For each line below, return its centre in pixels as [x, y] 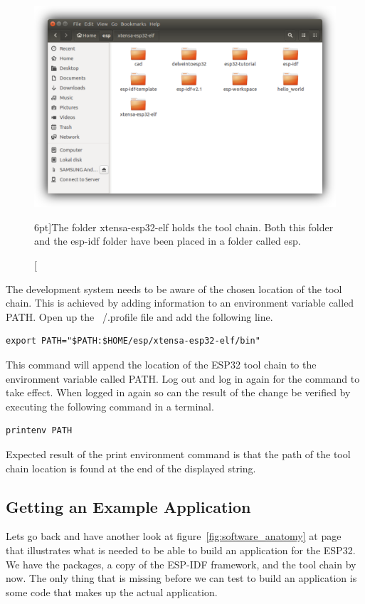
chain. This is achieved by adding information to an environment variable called [180, 303]
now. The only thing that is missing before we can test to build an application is [181, 578]
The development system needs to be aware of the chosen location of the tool [174, 288]
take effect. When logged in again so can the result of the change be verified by [178, 392]
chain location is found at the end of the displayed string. [131, 468]
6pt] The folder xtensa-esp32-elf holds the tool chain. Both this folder [184, 227]
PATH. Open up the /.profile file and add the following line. [139, 316]
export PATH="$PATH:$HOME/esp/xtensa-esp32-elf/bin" [133, 341]
